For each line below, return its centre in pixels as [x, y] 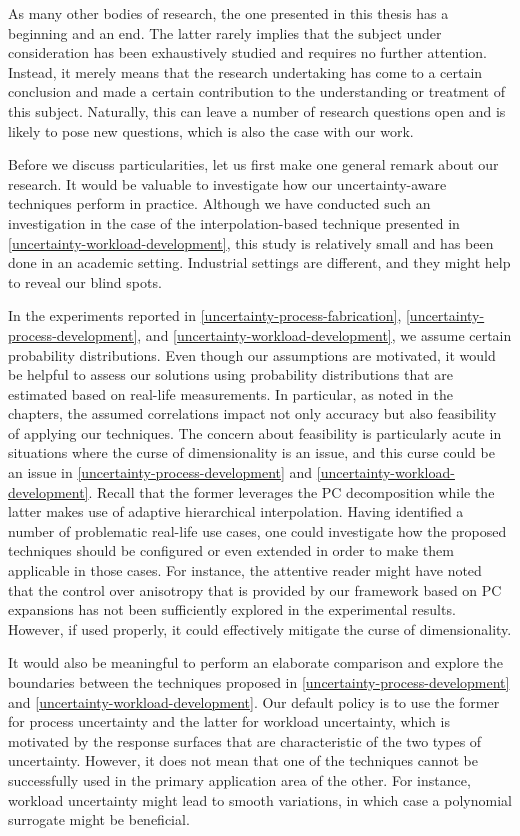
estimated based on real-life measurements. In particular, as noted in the [231, 393]
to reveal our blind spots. [85, 281]
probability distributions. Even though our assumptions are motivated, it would [252, 354]
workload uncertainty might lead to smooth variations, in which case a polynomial [260, 799]
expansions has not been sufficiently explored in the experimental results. [232, 609]
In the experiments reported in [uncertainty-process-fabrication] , [205, 315]
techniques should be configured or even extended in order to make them [231, 550]
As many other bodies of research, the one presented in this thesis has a [228, 13]
